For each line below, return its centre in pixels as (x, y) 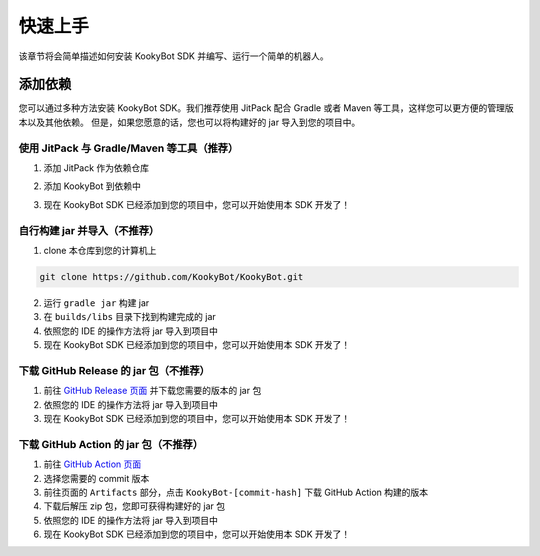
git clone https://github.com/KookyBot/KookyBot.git (171, 276)
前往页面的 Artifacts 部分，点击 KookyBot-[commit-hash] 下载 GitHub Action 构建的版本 (236, 492)
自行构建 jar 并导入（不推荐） (89, 230)
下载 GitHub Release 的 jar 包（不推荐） (114, 370)
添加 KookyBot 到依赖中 (92, 186)
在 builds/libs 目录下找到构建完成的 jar (130, 317)
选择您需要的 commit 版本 (96, 478)
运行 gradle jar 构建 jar (96, 302)
